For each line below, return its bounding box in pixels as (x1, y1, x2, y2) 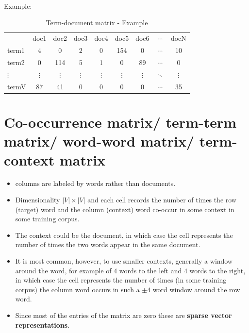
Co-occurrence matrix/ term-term (4, 112, 237, 132)
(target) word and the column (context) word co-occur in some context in (15, 204, 234, 214)
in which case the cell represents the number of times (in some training (15, 275, 227, 285)
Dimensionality (15, 195, 60, 204)
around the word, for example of (15, 265, 112, 275)
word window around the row (152, 284, 240, 294)
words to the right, (189, 265, 246, 275)
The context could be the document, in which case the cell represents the (15, 230, 233, 240)
